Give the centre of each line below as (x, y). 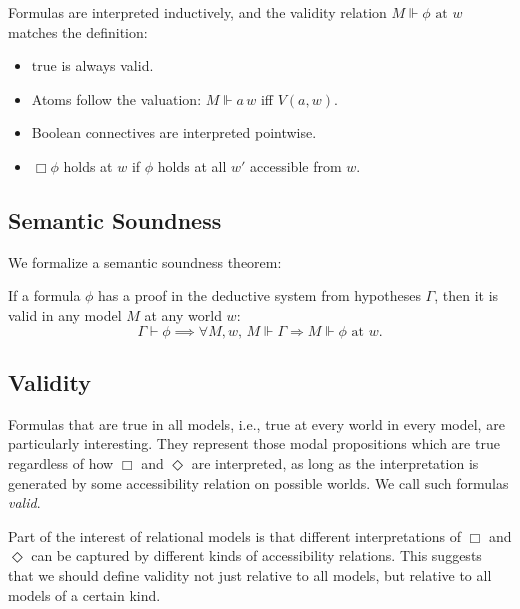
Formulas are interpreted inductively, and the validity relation (197, 12)
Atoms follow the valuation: (116, 98)
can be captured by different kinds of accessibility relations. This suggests (256, 555)
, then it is (466, 295)
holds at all (192, 165)
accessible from (296, 165)
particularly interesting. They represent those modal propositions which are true (254, 443)
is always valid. (107, 65)
